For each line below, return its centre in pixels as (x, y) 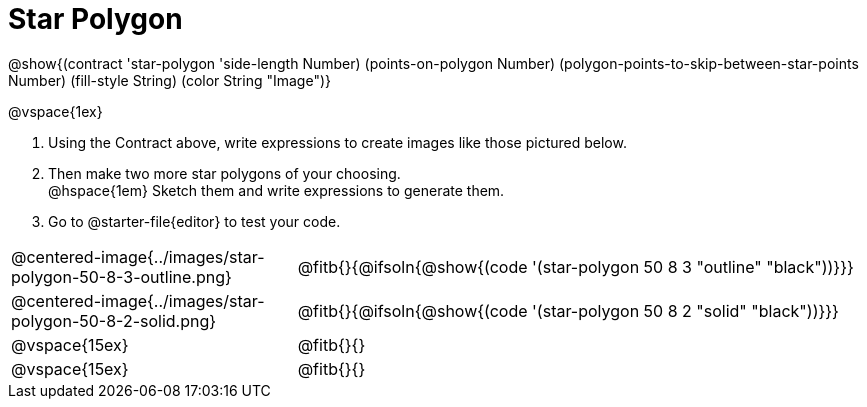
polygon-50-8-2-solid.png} (114, 320)
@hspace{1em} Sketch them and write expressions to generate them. (276, 190)
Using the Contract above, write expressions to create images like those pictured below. (337, 142)
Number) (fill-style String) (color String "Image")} (170, 80)
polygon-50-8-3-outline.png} (121, 276)
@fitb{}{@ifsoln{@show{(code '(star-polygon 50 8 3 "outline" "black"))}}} (575, 266)
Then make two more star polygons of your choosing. (224, 173)
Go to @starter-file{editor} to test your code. (194, 221)
